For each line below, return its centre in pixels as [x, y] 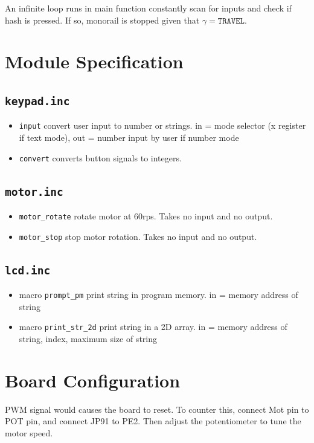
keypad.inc [37, 101]
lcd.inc [28, 270]
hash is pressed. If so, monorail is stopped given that [102, 20]
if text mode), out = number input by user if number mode [129, 137]
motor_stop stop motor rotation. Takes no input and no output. [138, 236]
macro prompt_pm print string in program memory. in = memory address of [159, 295]
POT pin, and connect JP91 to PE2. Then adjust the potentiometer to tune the [153, 421]
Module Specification [94, 61]
